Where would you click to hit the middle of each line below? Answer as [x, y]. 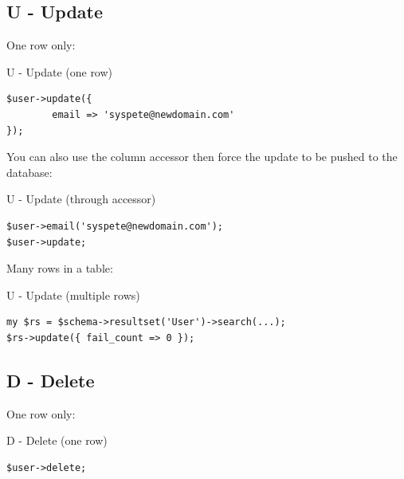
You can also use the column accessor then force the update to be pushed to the [202, 157]
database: [29, 172]
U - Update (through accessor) [81, 199]
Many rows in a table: [60, 268]
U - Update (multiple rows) [73, 294]
